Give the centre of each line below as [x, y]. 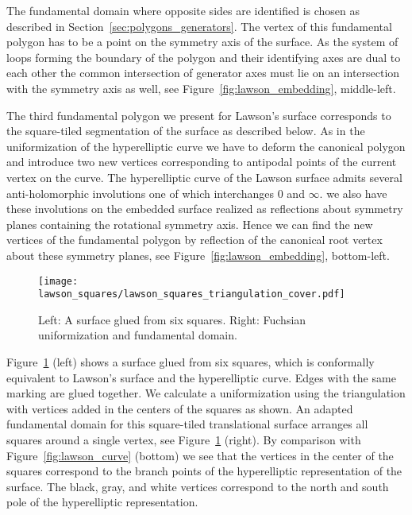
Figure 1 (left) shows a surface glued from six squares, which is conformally [191, 362]
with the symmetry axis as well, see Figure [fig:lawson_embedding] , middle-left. [201, 88]
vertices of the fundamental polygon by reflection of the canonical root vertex [194, 240]
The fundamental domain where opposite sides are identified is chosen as [183, 10]
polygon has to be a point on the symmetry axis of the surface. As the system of [202, 42]
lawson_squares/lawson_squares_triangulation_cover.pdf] [192, 294]
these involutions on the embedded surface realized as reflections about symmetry [205, 209]
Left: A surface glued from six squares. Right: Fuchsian [172, 319]
